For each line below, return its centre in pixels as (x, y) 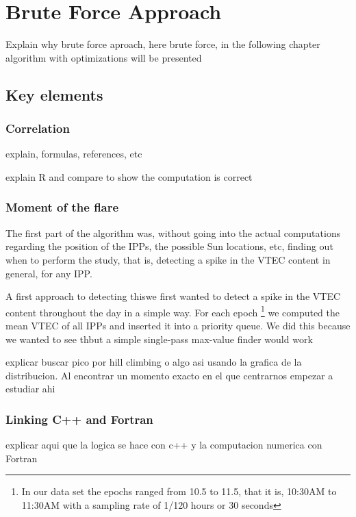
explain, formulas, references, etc (74, 154)
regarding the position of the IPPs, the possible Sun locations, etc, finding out (169, 246)
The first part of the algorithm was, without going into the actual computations (173, 232)
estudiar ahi (30, 389)
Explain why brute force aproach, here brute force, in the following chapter (163, 44)
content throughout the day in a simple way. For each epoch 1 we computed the (173, 311)
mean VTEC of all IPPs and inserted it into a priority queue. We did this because (178, 325)
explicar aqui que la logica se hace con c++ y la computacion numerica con (164, 445)
